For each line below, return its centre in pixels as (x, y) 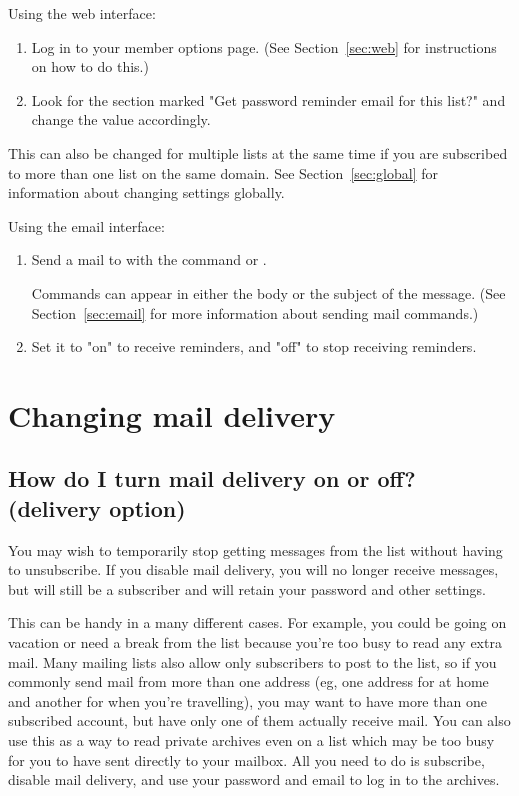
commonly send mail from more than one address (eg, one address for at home (248, 681)
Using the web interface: (82, 13)
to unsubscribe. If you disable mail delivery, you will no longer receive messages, (253, 569)
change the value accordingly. (121, 119)
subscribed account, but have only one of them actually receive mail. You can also (259, 720)
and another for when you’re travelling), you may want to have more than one (247, 700)
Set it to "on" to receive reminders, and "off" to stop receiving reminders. (254, 346)
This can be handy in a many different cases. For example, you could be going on (257, 622)
